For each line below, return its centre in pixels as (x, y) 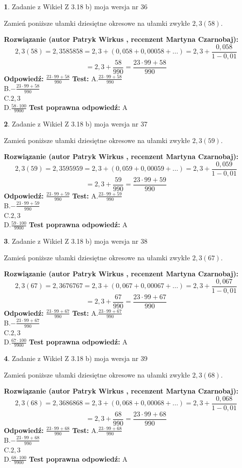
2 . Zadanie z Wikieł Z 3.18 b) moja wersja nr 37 (76, 123)
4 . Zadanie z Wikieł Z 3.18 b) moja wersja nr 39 (76, 358)
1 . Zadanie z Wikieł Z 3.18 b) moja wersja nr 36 (76, 6)
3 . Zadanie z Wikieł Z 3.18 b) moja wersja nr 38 (76, 241)
